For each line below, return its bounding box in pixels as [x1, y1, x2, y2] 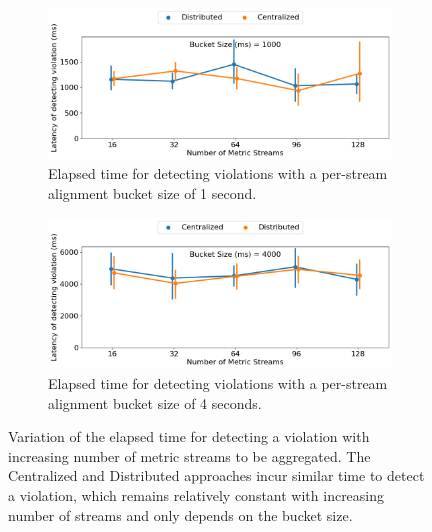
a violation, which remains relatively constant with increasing [8, 485, 385, 506]
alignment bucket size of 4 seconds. [48, 392, 262, 413]
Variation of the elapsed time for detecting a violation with [8, 426, 370, 447]
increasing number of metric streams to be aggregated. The [8, 445, 371, 466]
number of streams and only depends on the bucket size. [8, 504, 353, 525]
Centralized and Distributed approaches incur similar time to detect [8, 465, 425, 486]
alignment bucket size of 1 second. [48, 183, 257, 204]
